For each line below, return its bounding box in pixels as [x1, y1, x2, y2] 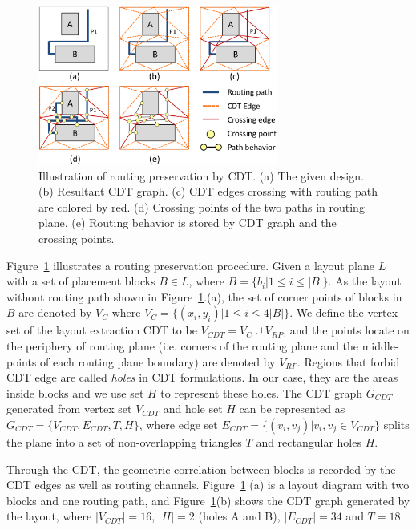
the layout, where [6, 508, 92, 524]
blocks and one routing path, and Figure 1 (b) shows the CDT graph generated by [6, 492, 410, 508]
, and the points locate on [283, 322, 410, 338]
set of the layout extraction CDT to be [6, 322, 197, 338]
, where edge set [139, 415, 218, 432]
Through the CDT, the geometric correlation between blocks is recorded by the [6, 460, 396, 477]
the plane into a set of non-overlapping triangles [6, 433, 242, 450]
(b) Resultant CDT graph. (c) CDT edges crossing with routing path [38, 183, 378, 200]
